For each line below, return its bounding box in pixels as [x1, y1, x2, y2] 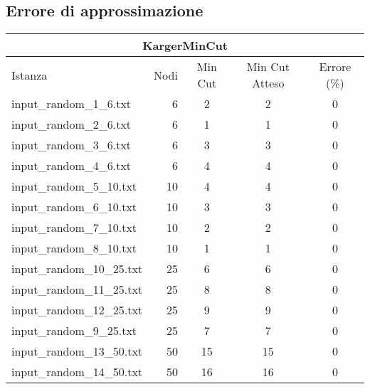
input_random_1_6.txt [11, 95, 132, 112]
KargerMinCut [142, 37, 228, 54]
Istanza [11, 66, 48, 83]
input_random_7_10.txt [11, 219, 137, 236]
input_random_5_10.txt [11, 178, 137, 195]
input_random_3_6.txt [11, 137, 132, 154]
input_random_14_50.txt [11, 363, 143, 380]
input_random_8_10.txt [11, 240, 137, 257]
